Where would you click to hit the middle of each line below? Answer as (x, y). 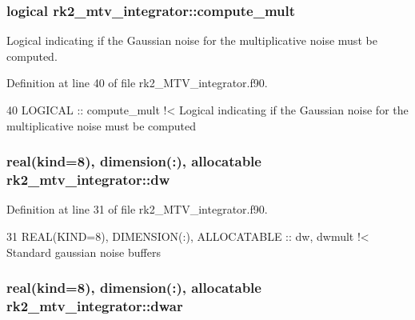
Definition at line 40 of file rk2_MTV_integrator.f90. (137, 83)
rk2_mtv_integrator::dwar (95, 305)
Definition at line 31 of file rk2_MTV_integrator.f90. (137, 209)
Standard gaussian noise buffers (84, 252)
